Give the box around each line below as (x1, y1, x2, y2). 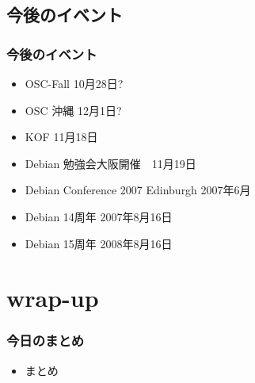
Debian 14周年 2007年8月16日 (25, 208, 173, 224)
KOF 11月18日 (25, 128, 98, 145)
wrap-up (6, 282, 99, 314)
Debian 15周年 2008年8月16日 (25, 235, 173, 251)
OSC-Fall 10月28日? (25, 75, 124, 91)
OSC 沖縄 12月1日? (25, 101, 122, 118)
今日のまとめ (6, 331, 85, 350)
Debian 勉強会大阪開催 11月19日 (25, 155, 196, 171)
